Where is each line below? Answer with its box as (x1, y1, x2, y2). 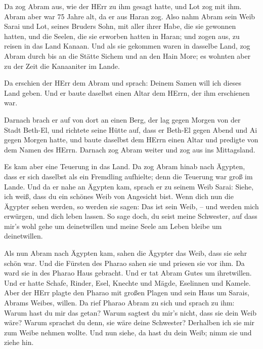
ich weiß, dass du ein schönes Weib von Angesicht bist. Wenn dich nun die (4, 191, 234, 202)
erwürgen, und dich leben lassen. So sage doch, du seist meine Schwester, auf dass (4, 211, 257, 221)
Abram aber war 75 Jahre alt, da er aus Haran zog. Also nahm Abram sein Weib (4, 11, 255, 21)
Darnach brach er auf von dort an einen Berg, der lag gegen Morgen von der (4, 114, 241, 125)
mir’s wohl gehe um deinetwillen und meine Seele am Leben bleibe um (4, 220, 222, 231)
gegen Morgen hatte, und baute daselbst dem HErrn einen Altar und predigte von (4, 134, 258, 145)
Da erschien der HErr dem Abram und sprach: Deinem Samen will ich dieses (4, 77, 241, 88)
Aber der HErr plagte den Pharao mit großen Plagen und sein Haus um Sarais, (4, 287, 249, 298)
